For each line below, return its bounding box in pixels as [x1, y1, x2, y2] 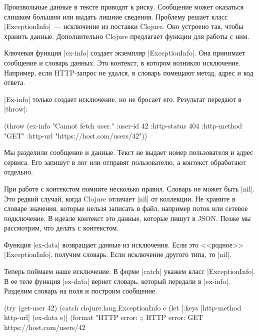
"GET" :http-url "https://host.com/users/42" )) [4, 130, 147, 140]
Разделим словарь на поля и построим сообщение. [4, 285, 157, 296]
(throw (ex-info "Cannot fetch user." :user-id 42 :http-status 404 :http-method [4, 120, 242, 130]
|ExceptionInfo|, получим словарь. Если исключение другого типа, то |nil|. [4, 249, 231, 259]
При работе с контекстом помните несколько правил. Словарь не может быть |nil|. [4, 183, 255, 193]
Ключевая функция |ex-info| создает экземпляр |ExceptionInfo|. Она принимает [4, 47, 245, 58]
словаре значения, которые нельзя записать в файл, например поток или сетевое [4, 203, 248, 213]
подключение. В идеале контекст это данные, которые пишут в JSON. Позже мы [4, 212, 251, 223]
